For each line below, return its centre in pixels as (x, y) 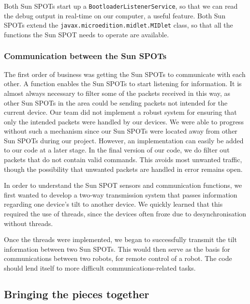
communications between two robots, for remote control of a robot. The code (118, 258)
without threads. (29, 223)
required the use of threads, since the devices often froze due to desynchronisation (125, 214)
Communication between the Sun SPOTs (85, 56)
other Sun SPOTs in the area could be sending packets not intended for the (116, 102)
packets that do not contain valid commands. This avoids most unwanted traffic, (123, 160)
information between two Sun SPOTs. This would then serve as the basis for (117, 249)
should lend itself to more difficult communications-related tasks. (100, 268)
